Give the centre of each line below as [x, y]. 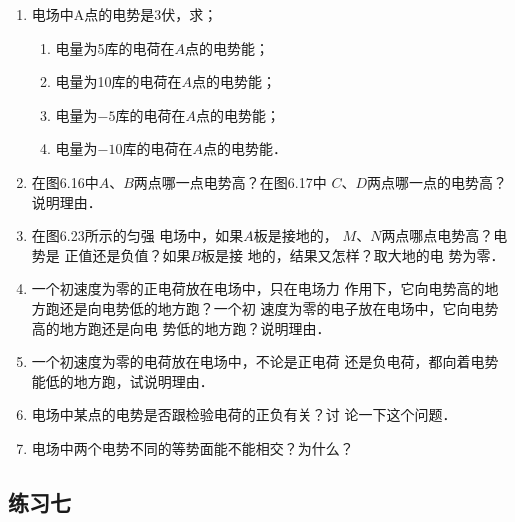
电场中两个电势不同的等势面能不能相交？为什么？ [192, 447]
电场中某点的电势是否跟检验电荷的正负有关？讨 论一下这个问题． [244, 414]
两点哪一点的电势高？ [437, 181]
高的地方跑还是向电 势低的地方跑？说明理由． [181, 327]
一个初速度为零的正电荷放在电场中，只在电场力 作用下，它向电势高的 [258, 288]
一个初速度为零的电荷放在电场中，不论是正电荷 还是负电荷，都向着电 [258, 361]
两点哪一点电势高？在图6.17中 [230, 181]
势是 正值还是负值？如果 [111, 254]
